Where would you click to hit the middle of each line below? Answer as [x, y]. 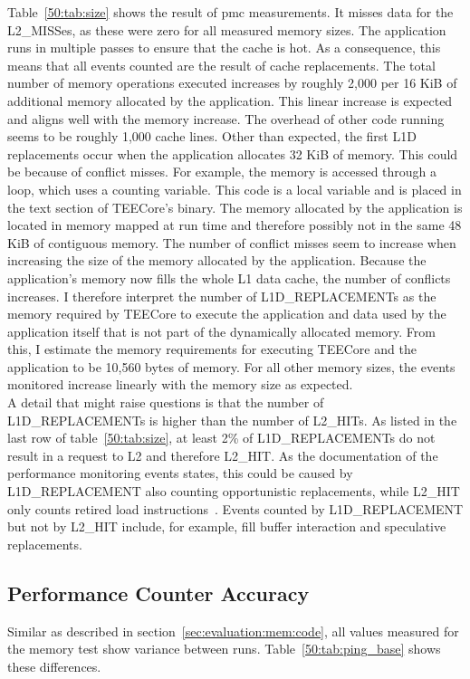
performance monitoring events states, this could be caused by [180, 473]
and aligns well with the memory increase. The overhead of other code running [226, 118]
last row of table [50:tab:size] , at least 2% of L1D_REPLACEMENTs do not [221, 438]
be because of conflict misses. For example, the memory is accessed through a [222, 172]
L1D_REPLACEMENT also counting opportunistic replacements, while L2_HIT [234, 491]
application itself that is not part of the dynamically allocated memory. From [222, 331]
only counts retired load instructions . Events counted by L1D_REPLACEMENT [235, 508]
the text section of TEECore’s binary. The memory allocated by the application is [235, 207]
